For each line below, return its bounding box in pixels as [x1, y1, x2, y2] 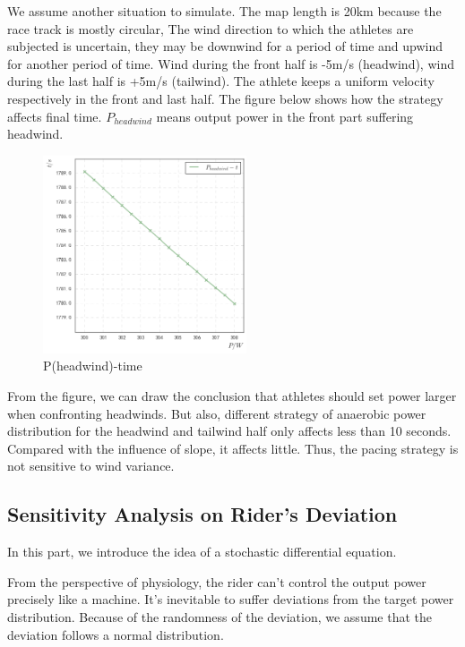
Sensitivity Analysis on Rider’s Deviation [7, 500, 398, 528]
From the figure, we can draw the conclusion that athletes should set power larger [7, 387, 457, 405]
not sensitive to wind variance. [7, 456, 175, 475]
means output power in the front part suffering [156, 106, 414, 125]
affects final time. [7, 106, 102, 125]
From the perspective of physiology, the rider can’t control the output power [7, 572, 426, 591]
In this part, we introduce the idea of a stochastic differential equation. [7, 542, 397, 561]
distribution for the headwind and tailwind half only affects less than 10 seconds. [7, 421, 452, 440]
